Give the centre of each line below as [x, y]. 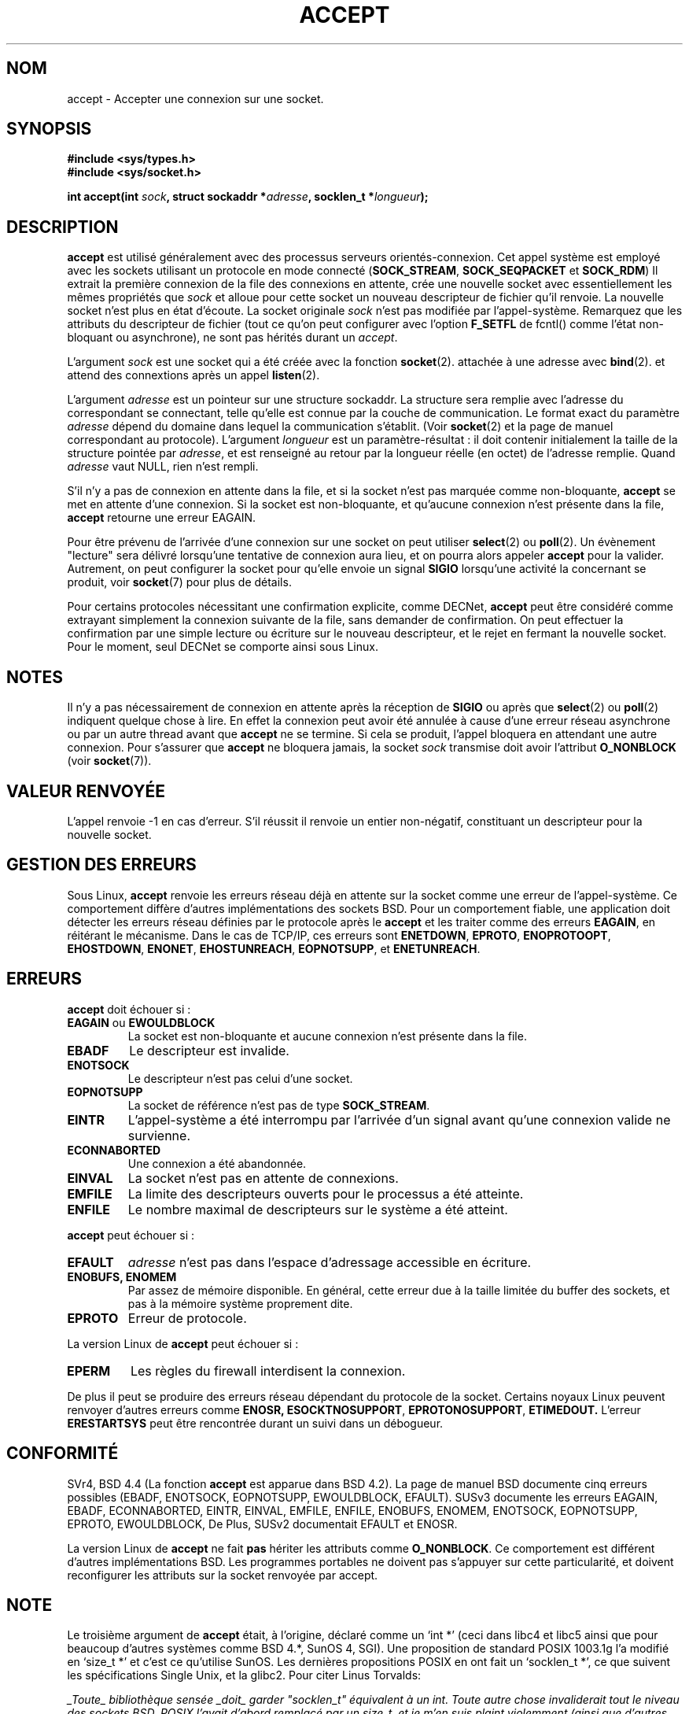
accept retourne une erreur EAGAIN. [162, 518]
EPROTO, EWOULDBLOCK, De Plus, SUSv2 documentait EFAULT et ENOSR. [262, 1524]
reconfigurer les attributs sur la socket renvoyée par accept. [223, 1575]
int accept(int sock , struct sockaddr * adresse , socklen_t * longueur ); [248, 197]
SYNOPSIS [49, 129]
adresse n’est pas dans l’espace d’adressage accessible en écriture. [330, 1262]
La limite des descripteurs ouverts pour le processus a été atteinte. [326, 1193]
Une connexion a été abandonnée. [217, 1163]
